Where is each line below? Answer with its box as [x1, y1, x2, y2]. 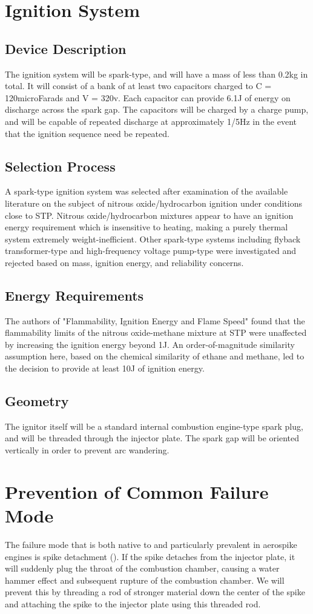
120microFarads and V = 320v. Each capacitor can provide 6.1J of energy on [5, 91, 291, 104]
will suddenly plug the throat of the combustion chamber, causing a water [5, 562, 280, 575]
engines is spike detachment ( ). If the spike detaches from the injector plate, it [5, 550, 295, 562]
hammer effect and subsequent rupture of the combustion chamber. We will [5, 573, 285, 586]
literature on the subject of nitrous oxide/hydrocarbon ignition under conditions [5, 196, 302, 209]
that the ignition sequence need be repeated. [5, 127, 170, 139]
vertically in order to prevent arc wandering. [5, 444, 170, 456]
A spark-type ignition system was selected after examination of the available [5, 185, 288, 198]
